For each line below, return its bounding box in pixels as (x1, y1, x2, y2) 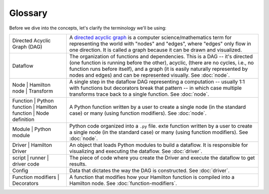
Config (12, 167, 28, 174)
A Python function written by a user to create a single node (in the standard (69, 103, 246, 110)
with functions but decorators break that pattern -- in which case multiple (69, 84, 242, 91)
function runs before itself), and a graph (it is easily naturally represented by (69, 65, 248, 72)
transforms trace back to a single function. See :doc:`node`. (69, 90, 209, 97)
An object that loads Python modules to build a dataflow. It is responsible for (69, 141, 249, 148)
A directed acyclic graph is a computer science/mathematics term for (69, 34, 232, 41)
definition (12, 116, 35, 123)
